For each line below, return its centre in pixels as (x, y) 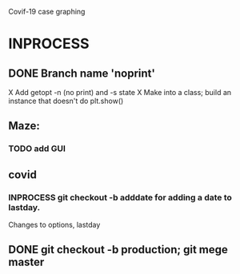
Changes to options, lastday (54, 224)
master (26, 262)
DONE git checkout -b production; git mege (118, 250)
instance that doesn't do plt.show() (66, 101)
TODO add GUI (37, 149)
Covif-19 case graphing (47, 12)
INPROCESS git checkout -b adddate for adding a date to (120, 197)
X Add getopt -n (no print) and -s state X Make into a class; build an (120, 92)
